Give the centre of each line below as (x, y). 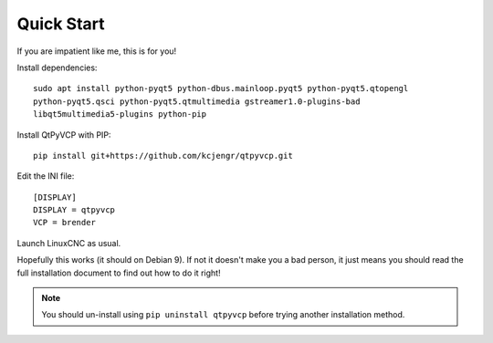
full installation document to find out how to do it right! (119, 273)
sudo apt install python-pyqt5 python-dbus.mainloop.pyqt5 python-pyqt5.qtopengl (221, 88)
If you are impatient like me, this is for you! (97, 51)
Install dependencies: (57, 68)
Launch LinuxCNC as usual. (69, 243)
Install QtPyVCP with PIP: (64, 135)
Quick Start (61, 24)
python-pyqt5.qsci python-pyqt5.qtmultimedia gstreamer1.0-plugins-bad (197, 101)
